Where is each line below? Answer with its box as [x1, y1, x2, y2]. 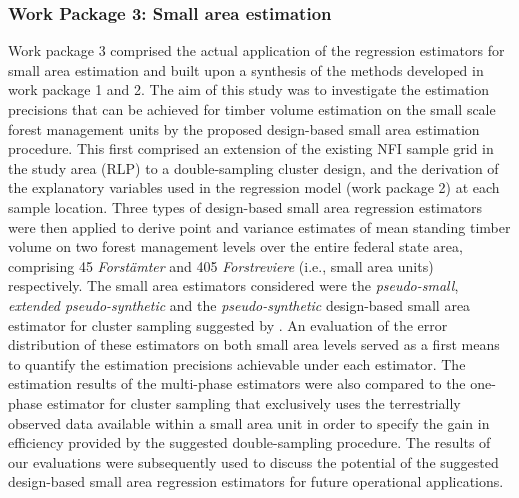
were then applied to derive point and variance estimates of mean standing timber [8, 216, 511, 237]
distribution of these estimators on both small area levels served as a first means [8, 334, 500, 355]
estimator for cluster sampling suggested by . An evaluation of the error [8, 314, 448, 335]
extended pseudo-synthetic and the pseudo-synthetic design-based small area [8, 294, 471, 315]
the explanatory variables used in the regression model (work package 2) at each [8, 177, 500, 198]
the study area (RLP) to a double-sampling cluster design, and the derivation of [8, 157, 499, 178]
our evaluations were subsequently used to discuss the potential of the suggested [8, 451, 499, 472]
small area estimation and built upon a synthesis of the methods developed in [8, 59, 484, 80]
